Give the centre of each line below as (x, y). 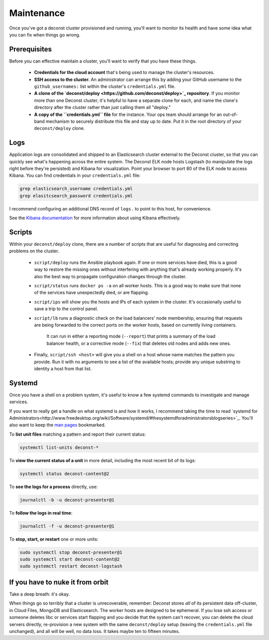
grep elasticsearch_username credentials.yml (76, 189)
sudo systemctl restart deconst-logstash (71, 566)
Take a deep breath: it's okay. (39, 594)
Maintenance (37, 13)
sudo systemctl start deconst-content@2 (69, 559)
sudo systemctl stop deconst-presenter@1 (71, 552)
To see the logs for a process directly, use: (54, 487)
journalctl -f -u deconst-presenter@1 (67, 526)
